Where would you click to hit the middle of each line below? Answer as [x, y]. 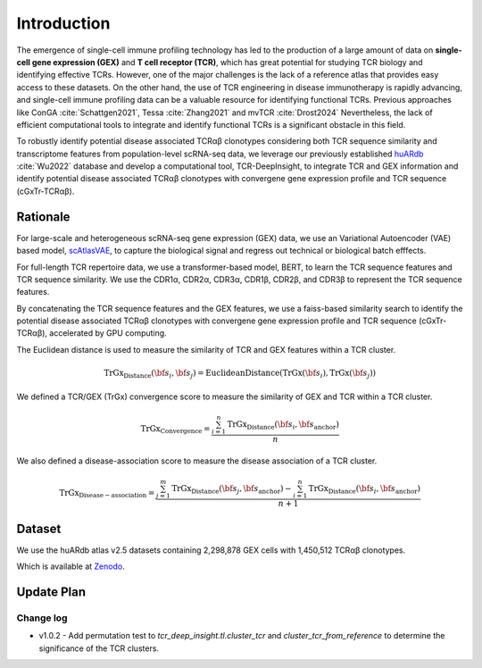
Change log [42, 618]
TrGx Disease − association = [107, 494]
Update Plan [51, 593]
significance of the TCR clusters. [99, 648]
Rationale [43, 217]
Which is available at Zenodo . [71, 566]
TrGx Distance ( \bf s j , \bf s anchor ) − [231, 489]
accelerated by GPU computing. [108, 333]
